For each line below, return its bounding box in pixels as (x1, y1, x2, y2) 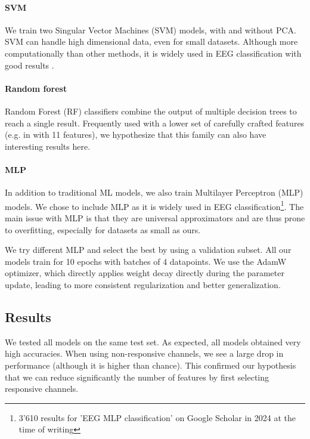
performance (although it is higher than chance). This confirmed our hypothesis (5, 358, 296, 371)
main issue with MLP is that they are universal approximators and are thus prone (5, 211, 305, 224)
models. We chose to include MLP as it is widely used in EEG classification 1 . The (5, 198, 304, 212)
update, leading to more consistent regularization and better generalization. (5, 278, 281, 290)
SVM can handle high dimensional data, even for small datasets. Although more (5, 35, 298, 48)
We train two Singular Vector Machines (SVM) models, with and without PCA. (5, 23, 296, 36)
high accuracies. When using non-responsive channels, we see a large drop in (5, 347, 284, 360)
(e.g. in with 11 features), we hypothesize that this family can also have (5, 128, 266, 141)
